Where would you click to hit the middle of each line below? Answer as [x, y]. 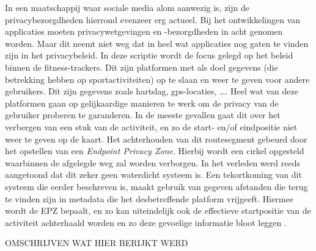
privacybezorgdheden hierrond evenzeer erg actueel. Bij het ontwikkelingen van [153, 19]
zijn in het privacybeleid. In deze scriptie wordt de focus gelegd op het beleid [149, 55]
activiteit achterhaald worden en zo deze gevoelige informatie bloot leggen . [146, 222]
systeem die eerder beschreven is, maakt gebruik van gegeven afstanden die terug [156, 186]
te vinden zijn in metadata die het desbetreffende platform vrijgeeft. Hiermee [149, 198]
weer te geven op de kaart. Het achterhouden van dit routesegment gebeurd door [156, 139]
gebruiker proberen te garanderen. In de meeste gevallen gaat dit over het [143, 115]
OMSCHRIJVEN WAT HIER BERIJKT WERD [97, 243]
